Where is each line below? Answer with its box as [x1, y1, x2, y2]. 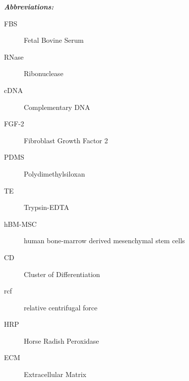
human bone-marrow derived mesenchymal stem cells [24, 235, 185, 246]
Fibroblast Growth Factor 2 [24, 135, 108, 145]
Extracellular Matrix [24, 369, 86, 380]
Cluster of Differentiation [24, 269, 100, 279]
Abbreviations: [4, 1, 54, 11]
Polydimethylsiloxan [24, 168, 85, 179]
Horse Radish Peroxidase [24, 335, 99, 346]
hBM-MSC [4, 218, 37, 229]
